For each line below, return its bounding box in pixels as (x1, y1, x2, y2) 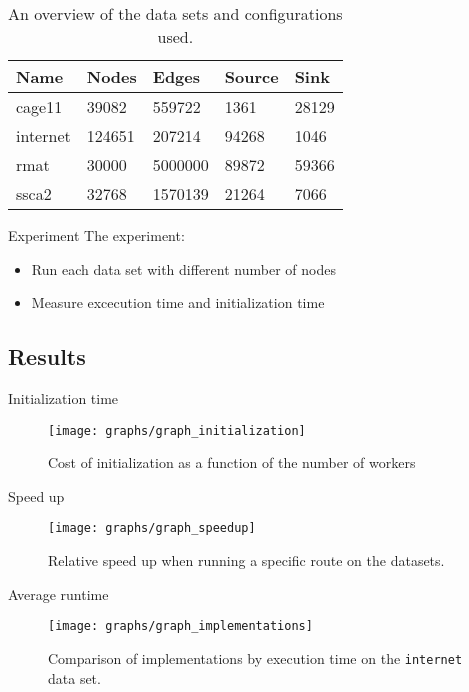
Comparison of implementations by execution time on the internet (48, 647, 463, 668)
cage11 (16, 95, 63, 118)
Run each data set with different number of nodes (31, 258, 336, 279)
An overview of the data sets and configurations (8, 2, 343, 25)
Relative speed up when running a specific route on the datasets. (48, 550, 445, 571)
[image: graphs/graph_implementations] (48, 619, 313, 634)
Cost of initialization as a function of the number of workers (48, 452, 416, 473)
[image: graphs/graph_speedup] (48, 521, 256, 536)
